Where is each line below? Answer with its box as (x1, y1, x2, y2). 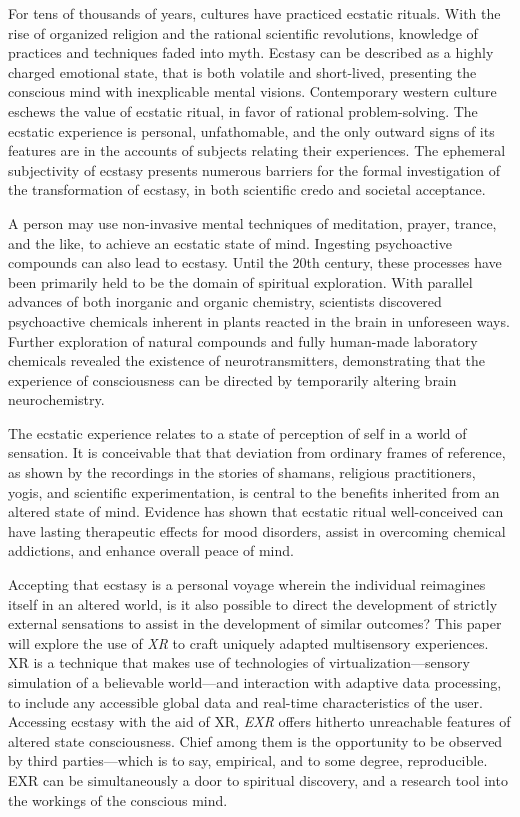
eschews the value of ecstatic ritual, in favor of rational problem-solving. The (8, 100, 478, 121)
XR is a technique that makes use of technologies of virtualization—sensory (8, 652, 470, 673)
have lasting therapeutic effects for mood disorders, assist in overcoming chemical (8, 520, 506, 541)
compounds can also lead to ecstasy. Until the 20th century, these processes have (8, 252, 502, 273)
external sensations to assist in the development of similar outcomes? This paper (8, 613, 502, 634)
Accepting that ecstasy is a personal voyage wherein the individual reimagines (8, 574, 486, 595)
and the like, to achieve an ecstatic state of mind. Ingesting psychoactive (8, 232, 452, 253)
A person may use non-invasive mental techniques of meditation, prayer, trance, (8, 212, 497, 233)
